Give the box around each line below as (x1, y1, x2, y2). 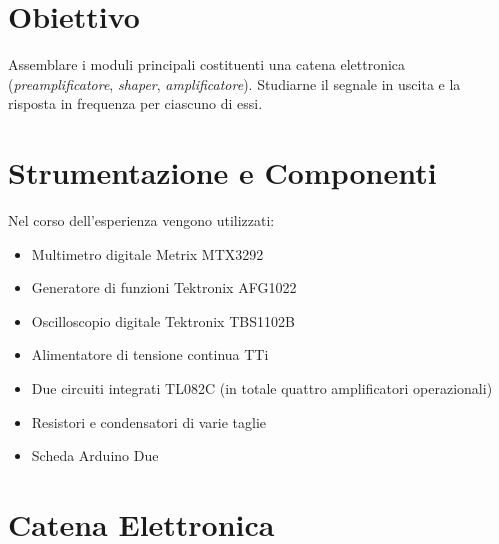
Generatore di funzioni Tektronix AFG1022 (31, 277, 297, 298)
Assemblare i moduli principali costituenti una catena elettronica (8, 54, 406, 75)
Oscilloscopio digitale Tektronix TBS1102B (31, 310, 295, 331)
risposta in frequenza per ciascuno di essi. (8, 93, 263, 114)
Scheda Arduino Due (31, 445, 159, 466)
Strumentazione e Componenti (8, 152, 437, 193)
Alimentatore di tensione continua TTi (31, 344, 269, 365)
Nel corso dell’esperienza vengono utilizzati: (8, 210, 275, 231)
